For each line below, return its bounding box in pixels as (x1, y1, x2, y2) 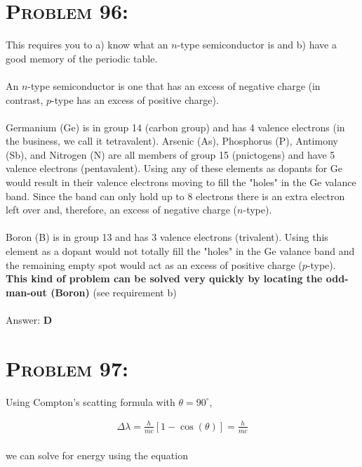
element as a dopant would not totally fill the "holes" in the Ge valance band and (6, 244, 355, 258)
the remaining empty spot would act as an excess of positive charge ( (6, 257, 302, 272)
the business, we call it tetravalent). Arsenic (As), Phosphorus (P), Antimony (6, 133, 338, 148)
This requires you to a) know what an (6, 37, 168, 52)
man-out (6, 284, 47, 299)
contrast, (6, 92, 43, 107)
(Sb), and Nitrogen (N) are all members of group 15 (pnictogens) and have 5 (6, 147, 335, 162)
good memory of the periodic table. (6, 51, 158, 65)
